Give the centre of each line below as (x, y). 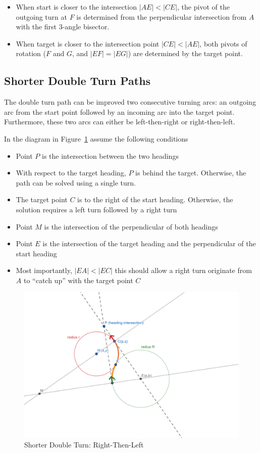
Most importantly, (44, 270)
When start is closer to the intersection (76, 7)
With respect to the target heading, (71, 173)
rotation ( (31, 53)
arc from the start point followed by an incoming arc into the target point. (119, 111)
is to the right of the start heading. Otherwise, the (155, 199)
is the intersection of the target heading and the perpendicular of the (149, 243)
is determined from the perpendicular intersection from (162, 16)
